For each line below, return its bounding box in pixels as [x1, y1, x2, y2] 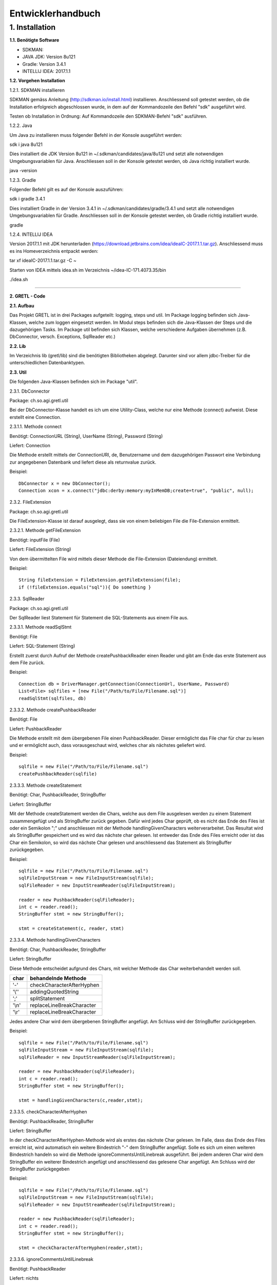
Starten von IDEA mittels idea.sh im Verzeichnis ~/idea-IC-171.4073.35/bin [9, 267, 166, 273]
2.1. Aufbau [9, 302, 34, 308]
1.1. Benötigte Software [9, 37, 60, 43]
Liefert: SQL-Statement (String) [9, 643, 75, 649]
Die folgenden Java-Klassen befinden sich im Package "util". [9, 378, 138, 385]
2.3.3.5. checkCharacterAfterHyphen [9, 1109, 87, 1115]
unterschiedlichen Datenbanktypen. [9, 360, 85, 366]
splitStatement [30, 995, 65, 1002]
